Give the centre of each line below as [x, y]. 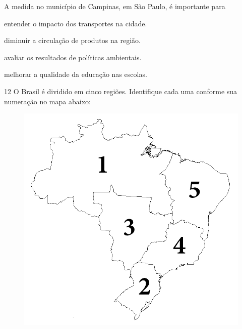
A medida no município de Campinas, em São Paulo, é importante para [115, 6]
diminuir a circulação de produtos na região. [72, 40]
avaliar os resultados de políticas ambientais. [73, 57]
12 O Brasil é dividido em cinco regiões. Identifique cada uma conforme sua [121, 91]
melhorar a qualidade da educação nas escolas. [76, 74]
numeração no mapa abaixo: [47, 101]
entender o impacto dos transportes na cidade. [76, 23]
